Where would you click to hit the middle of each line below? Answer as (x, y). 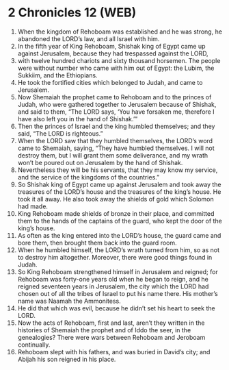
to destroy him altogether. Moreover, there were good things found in (115, 257)
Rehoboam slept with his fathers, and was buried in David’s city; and (114, 351)
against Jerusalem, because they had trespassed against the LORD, (113, 53)
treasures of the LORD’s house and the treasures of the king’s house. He (119, 192)
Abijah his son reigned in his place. (67, 359)
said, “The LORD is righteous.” (60, 133)
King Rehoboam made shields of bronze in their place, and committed (116, 213)
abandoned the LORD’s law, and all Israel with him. (89, 38)
